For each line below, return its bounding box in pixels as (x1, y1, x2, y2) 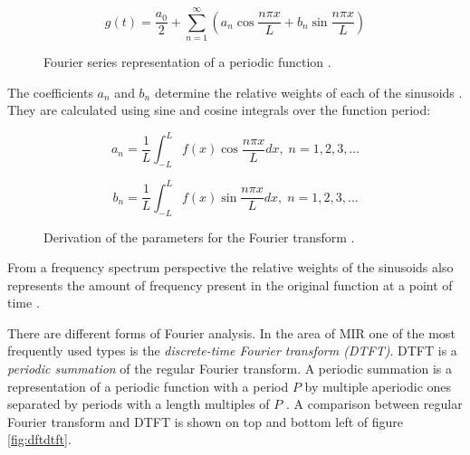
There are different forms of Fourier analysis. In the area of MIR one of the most (7, 323, 456, 342)
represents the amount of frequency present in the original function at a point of (7, 275, 453, 294)
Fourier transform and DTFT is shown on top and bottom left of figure (7, 412, 403, 431)
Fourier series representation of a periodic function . (43, 52, 331, 71)
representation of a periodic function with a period (7, 376, 289, 395)
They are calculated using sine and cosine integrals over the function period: (7, 100, 431, 119)
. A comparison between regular (286, 394, 463, 413)
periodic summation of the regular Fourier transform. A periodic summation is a (7, 359, 453, 378)
